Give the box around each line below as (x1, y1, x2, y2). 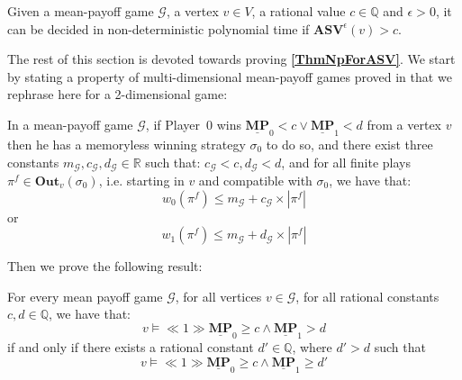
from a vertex (367, 114, 442, 133)
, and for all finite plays (281, 152, 411, 171)
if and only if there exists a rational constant (7, 338, 254, 357)
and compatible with (198, 171, 313, 190)
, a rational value (251, 2, 346, 20)
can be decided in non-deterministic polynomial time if (7, 19, 310, 38)
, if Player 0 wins (145, 114, 241, 133)
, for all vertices (175, 286, 262, 305)
